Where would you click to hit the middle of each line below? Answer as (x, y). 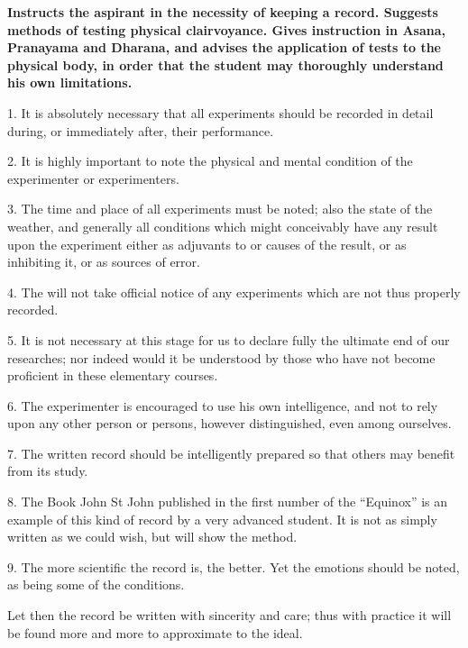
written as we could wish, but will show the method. (152, 537)
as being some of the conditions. (96, 584)
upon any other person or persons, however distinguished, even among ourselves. (229, 423)
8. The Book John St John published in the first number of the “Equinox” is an (228, 502)
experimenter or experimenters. (93, 178)
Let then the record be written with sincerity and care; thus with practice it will (229, 615)
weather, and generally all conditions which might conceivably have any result (223, 226)
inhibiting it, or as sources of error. (104, 262)
